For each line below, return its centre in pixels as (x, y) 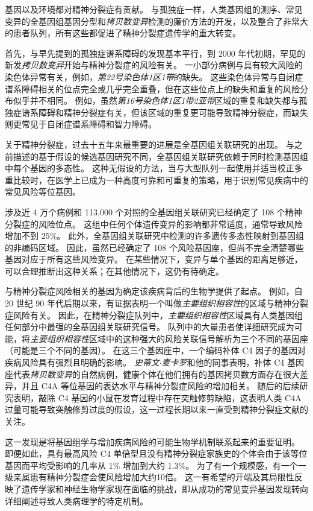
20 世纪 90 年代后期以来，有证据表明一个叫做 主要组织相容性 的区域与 (140, 303)
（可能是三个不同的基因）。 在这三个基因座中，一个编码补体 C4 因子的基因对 (156, 350)
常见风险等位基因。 (43, 192)
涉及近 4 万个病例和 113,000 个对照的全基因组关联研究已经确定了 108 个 (145, 211)
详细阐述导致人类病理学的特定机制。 (76, 500)
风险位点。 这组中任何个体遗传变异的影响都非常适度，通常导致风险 (170, 224)
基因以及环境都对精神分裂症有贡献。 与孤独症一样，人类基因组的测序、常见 (154, 9)
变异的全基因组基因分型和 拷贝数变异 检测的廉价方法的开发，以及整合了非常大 (156, 21)
